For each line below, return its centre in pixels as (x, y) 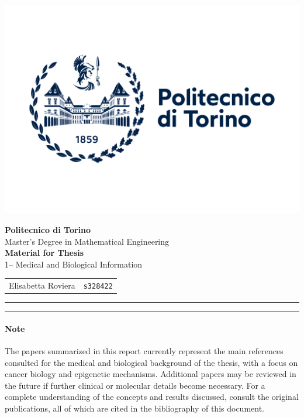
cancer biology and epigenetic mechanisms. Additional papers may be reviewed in (151, 374)
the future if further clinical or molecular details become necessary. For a (135, 385)
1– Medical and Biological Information (74, 264)
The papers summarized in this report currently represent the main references (144, 351)
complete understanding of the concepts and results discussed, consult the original (152, 397)
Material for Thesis (44, 253)
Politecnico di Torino (48, 229)
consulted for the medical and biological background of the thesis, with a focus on (151, 362)
